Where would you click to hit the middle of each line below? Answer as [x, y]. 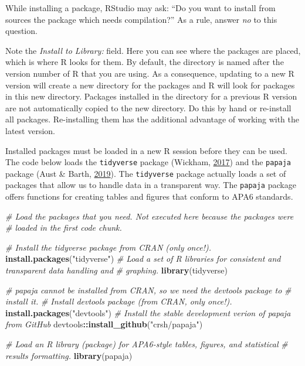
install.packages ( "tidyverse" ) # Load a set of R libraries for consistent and [143, 259]
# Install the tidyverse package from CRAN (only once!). [108, 247]
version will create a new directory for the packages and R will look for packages [150, 85]
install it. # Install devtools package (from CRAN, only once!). [119, 301]
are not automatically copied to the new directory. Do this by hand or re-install [148, 107]
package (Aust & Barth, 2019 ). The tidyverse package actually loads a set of [146, 173]
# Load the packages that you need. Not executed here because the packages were [150, 216]
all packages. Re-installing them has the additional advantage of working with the [152, 119]
